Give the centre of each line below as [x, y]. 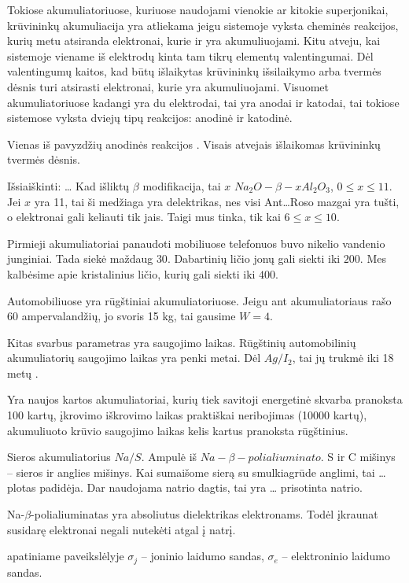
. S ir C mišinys [358, 457]
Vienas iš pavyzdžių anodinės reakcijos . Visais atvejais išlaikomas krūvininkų [194, 144]
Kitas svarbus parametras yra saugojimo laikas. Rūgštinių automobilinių [182, 342]
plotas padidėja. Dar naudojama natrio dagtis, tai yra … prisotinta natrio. [185, 487]
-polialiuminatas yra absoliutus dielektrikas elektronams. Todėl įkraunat [204, 514]
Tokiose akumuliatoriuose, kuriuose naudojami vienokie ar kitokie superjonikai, [198, 9]
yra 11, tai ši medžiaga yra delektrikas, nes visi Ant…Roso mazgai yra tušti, [217, 201]
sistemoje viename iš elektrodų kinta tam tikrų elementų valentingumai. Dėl [190, 55]
